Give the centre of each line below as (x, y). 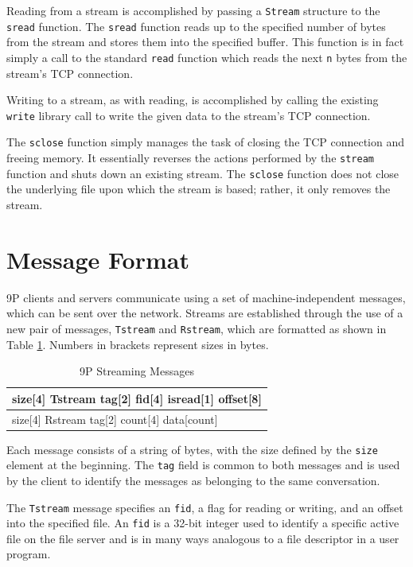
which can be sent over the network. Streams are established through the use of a (205, 313)
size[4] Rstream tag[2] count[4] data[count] (115, 419)
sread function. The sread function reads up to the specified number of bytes (196, 26)
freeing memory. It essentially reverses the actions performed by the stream (190, 158)
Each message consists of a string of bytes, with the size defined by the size (192, 449)
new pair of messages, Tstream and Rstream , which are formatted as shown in (197, 328)
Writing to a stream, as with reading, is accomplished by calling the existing (193, 100)
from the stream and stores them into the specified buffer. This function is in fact (205, 42)
